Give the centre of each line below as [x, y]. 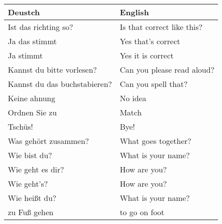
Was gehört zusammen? [49, 141]
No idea [133, 98]
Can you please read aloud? [167, 70]
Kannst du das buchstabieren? [60, 84]
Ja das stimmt [32, 41]
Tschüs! [21, 126]
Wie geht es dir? [36, 169]
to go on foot [142, 212]
